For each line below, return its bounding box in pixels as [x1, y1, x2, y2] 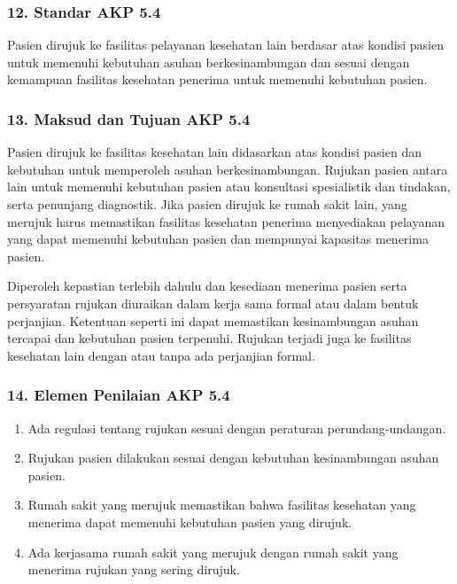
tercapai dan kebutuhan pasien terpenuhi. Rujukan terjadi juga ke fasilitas [7, 329, 412, 347]
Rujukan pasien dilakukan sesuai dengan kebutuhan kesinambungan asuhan [27, 448, 439, 467]
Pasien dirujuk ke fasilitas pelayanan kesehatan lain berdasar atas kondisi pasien [7, 35, 444, 54]
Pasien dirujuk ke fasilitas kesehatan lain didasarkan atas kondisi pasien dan [7, 143, 422, 161]
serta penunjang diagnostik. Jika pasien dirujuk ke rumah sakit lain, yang [7, 195, 407, 213]
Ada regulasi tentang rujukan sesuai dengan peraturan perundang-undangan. [27, 418, 446, 437]
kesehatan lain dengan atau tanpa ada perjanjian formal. [7, 346, 315, 364]
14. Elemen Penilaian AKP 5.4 [7, 384, 230, 406]
